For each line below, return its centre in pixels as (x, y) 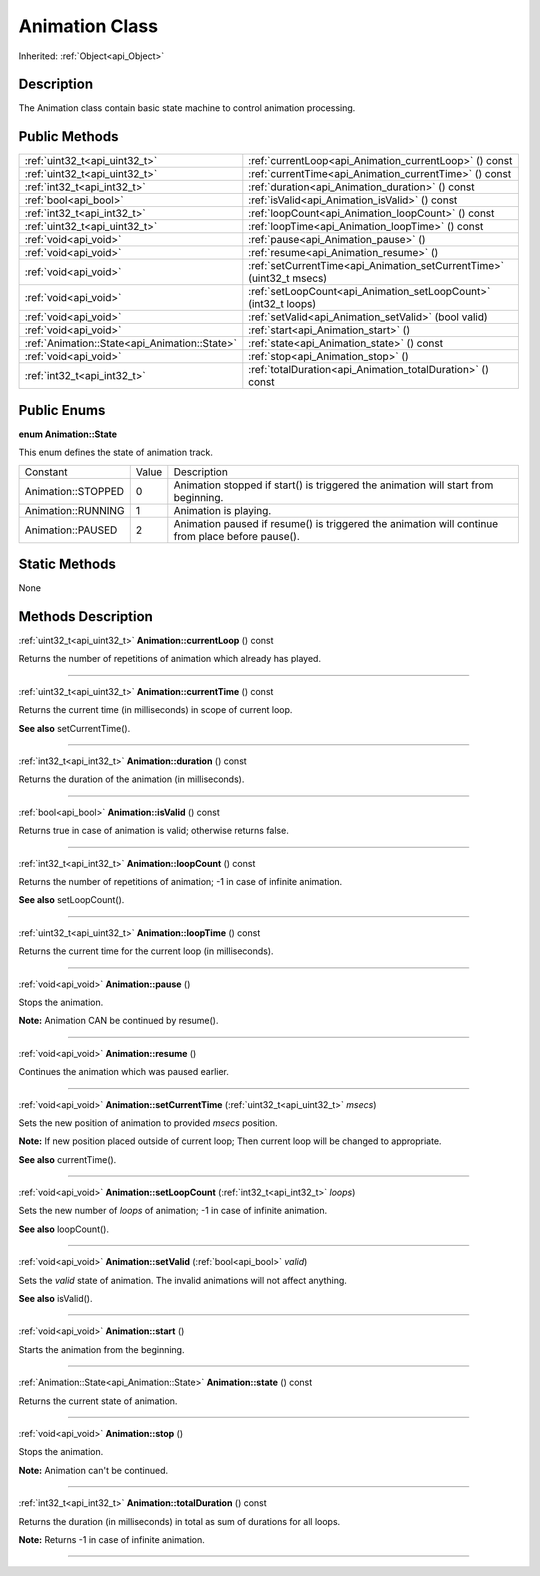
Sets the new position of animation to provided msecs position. (148, 1122)
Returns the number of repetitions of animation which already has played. (170, 659)
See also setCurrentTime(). (74, 728)
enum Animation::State (68, 434)
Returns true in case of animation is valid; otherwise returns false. (153, 831)
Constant (46, 472)
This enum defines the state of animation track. (116, 452)
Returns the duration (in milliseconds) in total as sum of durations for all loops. (179, 1521)
